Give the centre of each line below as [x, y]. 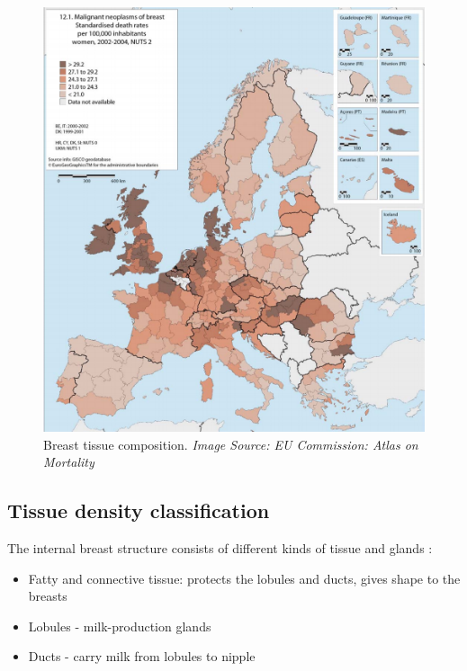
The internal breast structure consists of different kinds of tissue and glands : [220, 547]
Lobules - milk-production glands [120, 626]
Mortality [69, 462]
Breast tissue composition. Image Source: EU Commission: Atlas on [231, 444]
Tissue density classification [139, 510]
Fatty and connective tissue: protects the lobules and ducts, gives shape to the [244, 578]
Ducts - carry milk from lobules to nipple [142, 656]
